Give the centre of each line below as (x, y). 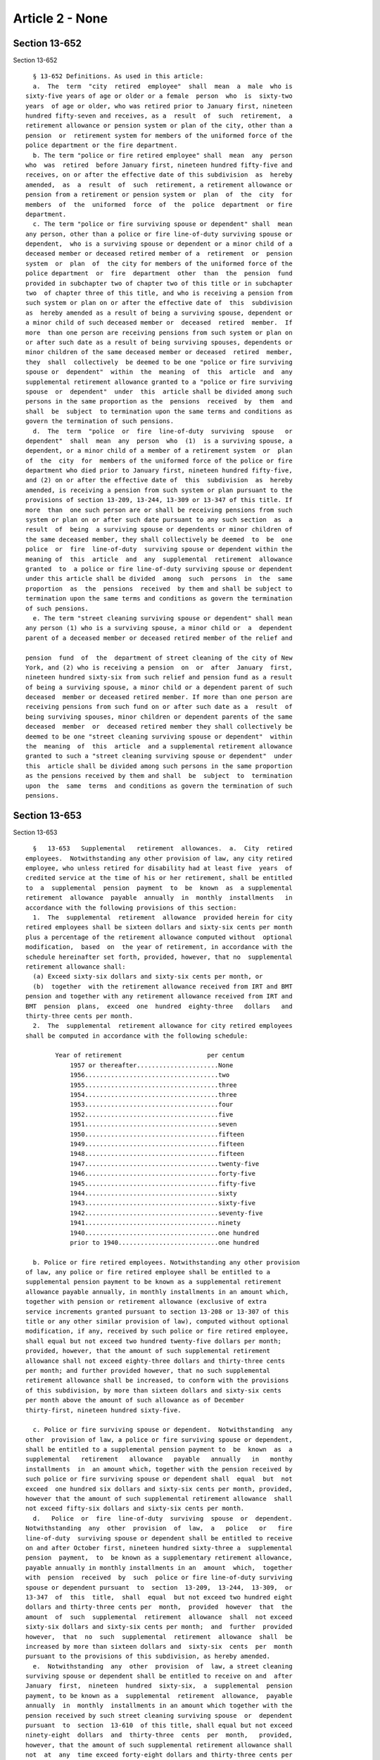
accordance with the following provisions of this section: (131, 907)
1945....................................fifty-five (163, 1183)
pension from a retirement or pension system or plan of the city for (159, 195)
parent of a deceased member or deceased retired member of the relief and (159, 638)
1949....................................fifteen (157, 1144)
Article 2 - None (61, 18)
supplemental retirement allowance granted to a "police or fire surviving (159, 382)
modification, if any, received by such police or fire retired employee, (157, 1331)
